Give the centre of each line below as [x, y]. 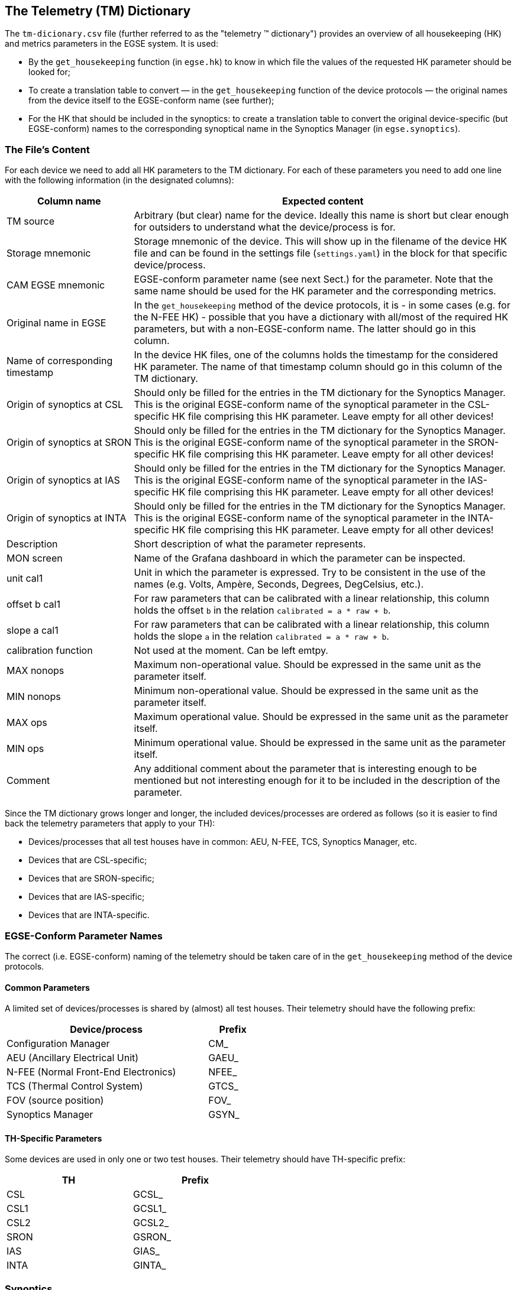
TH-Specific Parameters [54, 1138]
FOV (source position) [55, 1101]
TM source [31, 221]
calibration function [50, 651]
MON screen [35, 558]
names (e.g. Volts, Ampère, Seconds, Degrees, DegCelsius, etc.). [279, 584]
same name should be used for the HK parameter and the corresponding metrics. [315, 291]
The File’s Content [47, 149]
